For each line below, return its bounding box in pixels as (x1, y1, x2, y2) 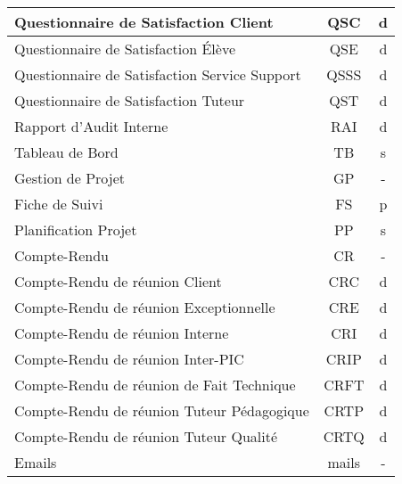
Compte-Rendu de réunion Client (14, 271, 222, 291)
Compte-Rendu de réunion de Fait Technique (14, 374, 296, 395)
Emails (14, 452, 57, 472)
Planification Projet (14, 219, 137, 240)
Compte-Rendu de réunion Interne (14, 323, 229, 343)
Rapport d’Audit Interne (14, 116, 168, 136)
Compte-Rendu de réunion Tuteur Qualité (14, 426, 278, 447)
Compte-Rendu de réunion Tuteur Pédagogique (14, 400, 309, 421)
